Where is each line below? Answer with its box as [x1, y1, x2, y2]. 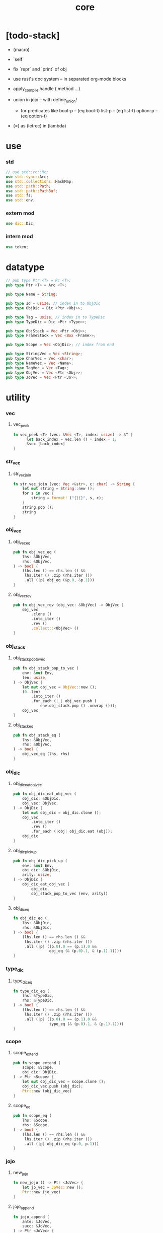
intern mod [6, 233, 33, 240]
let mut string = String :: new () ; [22, 486, 95, 491]
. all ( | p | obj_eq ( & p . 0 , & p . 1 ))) [24, 578, 95, 583]
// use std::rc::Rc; [6, 170, 49, 175]
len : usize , [22, 675, 47, 680]
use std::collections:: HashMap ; [6, 179, 73, 184]
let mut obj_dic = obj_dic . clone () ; [22, 810, 102, 815]
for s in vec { [22, 491, 54, 496]
